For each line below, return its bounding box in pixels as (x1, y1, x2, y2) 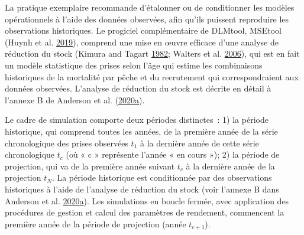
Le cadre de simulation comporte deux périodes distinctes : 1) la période (5, 113, 269, 126)
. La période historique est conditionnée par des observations (51, 171, 272, 184)
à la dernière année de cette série (140, 136, 259, 149)
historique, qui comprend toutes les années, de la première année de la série (5, 125, 278, 137)
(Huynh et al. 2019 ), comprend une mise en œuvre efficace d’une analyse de (5, 35, 279, 48)
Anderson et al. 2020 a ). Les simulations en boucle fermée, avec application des (5, 194, 289, 207)
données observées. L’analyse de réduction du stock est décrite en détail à (5, 82, 271, 94)
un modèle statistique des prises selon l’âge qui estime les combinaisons (5, 58, 263, 71)
